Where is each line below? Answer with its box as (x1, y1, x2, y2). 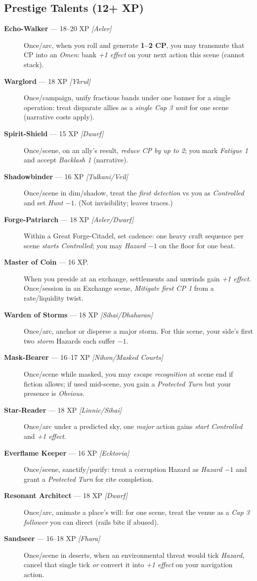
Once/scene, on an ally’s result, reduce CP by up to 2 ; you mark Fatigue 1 (24, 145, 248, 155)
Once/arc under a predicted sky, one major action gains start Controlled (24, 421, 243, 431)
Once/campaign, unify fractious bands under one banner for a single (24, 92, 231, 103)
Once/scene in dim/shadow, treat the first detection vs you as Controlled (24, 188, 244, 198)
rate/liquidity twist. (24, 293, 84, 303)
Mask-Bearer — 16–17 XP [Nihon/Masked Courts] (4, 352, 163, 362)
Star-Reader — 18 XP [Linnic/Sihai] (4, 404, 122, 415)
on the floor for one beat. (159, 240, 236, 250)
